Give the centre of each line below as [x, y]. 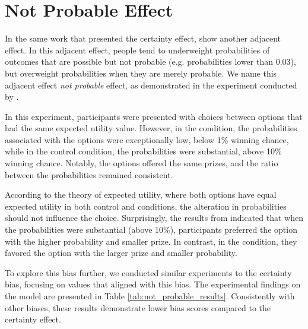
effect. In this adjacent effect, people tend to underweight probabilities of [137, 50]
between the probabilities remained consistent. [89, 174]
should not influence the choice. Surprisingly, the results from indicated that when [154, 218]
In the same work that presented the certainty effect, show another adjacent [143, 38]
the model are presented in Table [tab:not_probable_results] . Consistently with [150, 296]
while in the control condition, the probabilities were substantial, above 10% [143, 151]
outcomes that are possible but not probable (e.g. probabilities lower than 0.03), [150, 61]
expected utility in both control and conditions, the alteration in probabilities [146, 206]
